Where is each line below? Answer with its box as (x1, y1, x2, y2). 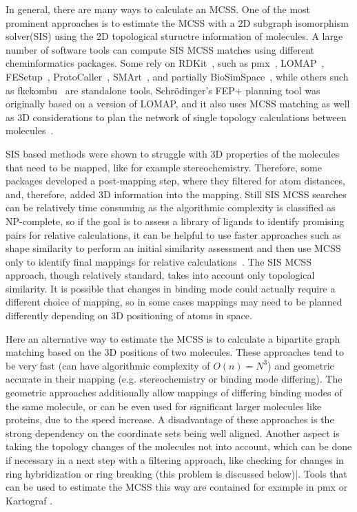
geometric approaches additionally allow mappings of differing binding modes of (6, 385, 343, 400)
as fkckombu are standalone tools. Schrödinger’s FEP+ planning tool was (6, 83, 320, 97)
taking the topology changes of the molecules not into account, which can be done (6, 439, 352, 454)
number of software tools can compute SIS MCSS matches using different (6, 42, 315, 56)
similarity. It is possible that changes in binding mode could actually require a (6, 281, 336, 295)
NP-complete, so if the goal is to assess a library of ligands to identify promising (6, 213, 345, 228)
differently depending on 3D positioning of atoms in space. (6, 308, 252, 323)
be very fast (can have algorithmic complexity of (6, 358, 210, 372)
